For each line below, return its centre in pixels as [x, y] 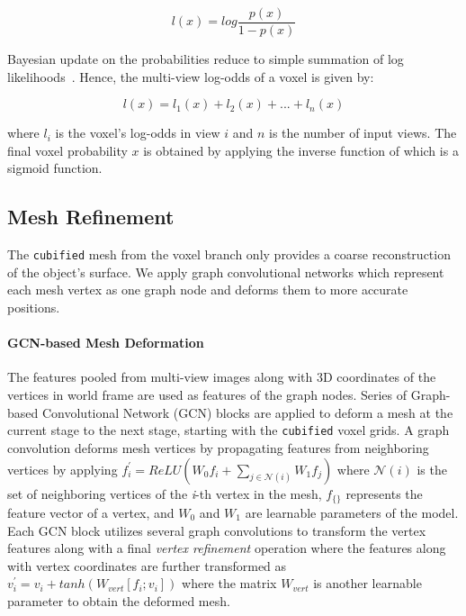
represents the [384, 493]
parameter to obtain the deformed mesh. [119, 600]
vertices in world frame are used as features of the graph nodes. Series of [207, 395]
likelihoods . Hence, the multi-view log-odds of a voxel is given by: [191, 76]
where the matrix [229, 583]
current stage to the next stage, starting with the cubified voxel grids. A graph [229, 430]
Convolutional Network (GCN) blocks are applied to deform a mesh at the [247, 412]
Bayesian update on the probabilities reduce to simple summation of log [206, 59]
